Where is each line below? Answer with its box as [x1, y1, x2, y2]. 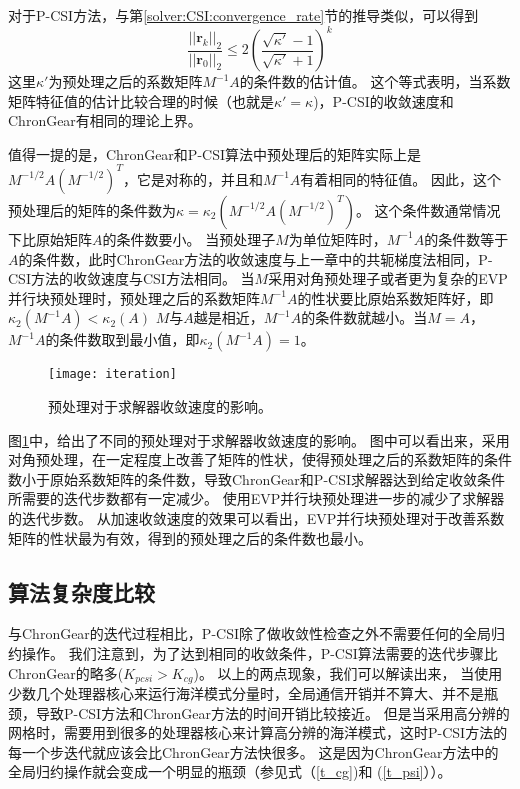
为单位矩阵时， [288, 228, 387, 249]
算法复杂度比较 [8, 576, 155, 607]
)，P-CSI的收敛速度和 [313, 90, 454, 111]
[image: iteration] [48, 367, 177, 382]
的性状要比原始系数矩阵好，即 [297, 287, 494, 308]
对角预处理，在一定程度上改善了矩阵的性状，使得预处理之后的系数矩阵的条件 [8, 449, 512, 470]
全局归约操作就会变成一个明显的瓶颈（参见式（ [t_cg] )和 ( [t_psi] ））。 [8, 761, 452, 782]
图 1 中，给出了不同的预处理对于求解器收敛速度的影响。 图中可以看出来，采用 [8, 429, 510, 450]
